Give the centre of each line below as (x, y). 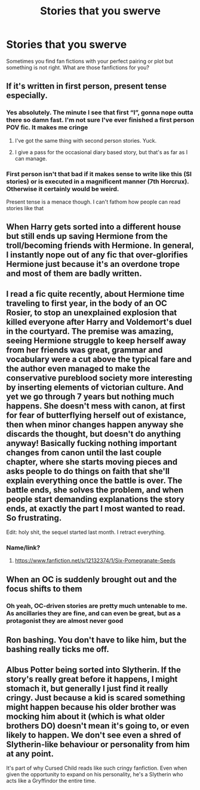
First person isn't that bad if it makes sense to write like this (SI (99, 174)
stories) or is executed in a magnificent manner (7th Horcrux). (98, 182)
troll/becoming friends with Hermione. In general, (100, 246)
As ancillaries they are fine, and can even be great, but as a (93, 613)
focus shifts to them (44, 588)
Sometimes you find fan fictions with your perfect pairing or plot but (90, 61)
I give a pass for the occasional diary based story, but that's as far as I (101, 152)
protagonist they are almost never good (65, 620)
